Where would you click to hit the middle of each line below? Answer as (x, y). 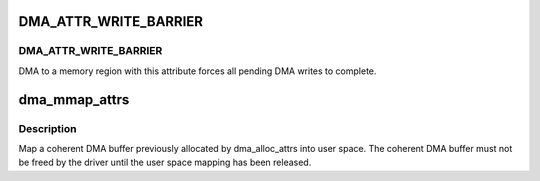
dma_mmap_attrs (74, 99)
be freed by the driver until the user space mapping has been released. (165, 162)
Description (47, 128)
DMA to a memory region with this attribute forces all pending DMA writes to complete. (197, 71)
